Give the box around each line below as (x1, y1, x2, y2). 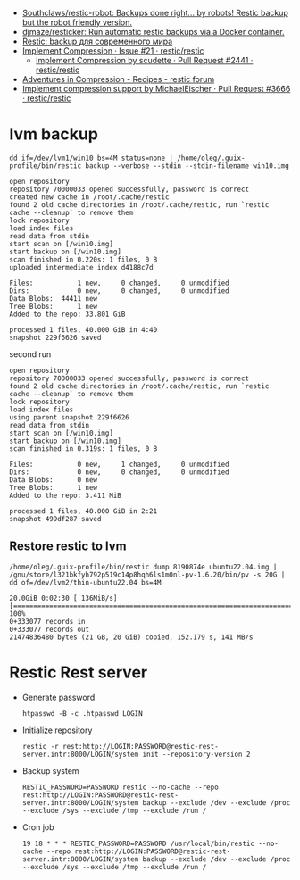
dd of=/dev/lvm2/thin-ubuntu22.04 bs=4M (9, 577, 162, 587)
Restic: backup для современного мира (21, 36, 173, 46)
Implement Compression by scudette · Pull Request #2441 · (35, 55, 254, 65)
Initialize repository (21, 725, 93, 735)
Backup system (21, 765, 79, 776)
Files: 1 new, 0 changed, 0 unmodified (9, 278, 229, 287)
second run (9, 348, 52, 360)
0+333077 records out (9, 625, 90, 634)
